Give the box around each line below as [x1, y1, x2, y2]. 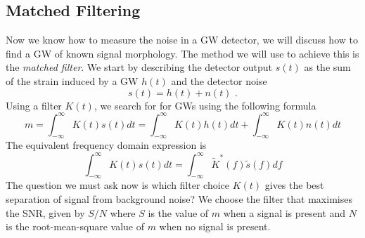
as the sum [304, 60, 351, 74]
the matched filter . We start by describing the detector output [6, 60, 273, 74]
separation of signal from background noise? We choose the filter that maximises [6, 191, 352, 206]
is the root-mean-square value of [6, 219, 144, 234]
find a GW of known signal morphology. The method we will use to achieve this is [6, 46, 359, 60]
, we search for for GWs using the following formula [94, 98, 316, 112]
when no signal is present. [159, 219, 271, 234]
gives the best [264, 178, 324, 192]
